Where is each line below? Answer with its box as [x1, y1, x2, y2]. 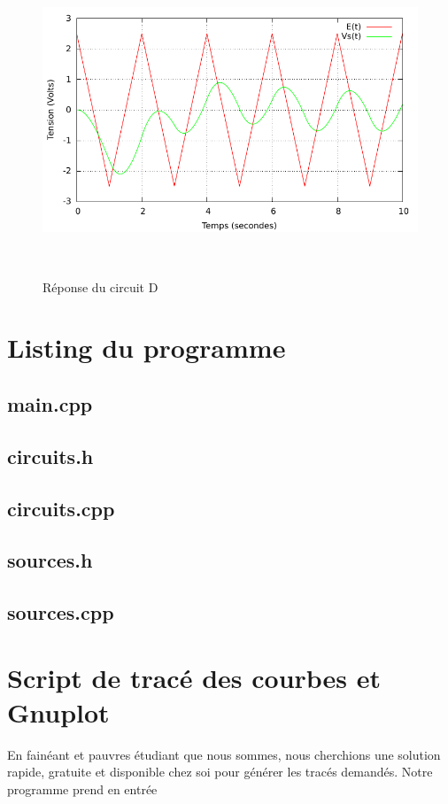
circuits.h [7, 442, 94, 469]
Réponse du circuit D [42, 277, 158, 296]
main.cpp [7, 390, 93, 417]
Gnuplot [7, 693, 110, 730]
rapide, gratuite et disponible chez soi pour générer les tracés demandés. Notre [7, 762, 433, 781]
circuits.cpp [7, 494, 115, 522]
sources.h [7, 546, 93, 574]
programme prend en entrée [7, 779, 158, 798]
